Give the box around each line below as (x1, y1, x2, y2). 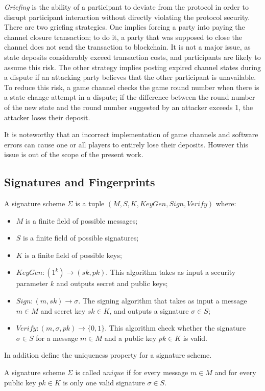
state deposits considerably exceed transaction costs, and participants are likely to (4, 51, 261, 62)
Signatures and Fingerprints (4, 174, 155, 190)
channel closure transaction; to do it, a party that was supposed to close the (4, 31, 243, 42)
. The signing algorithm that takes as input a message (78, 295, 247, 306)
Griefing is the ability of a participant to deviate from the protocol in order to (4, 2, 249, 12)
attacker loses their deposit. (4, 112, 90, 122)
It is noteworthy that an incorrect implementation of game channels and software (4, 129, 258, 140)
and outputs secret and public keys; (56, 278, 168, 289)
